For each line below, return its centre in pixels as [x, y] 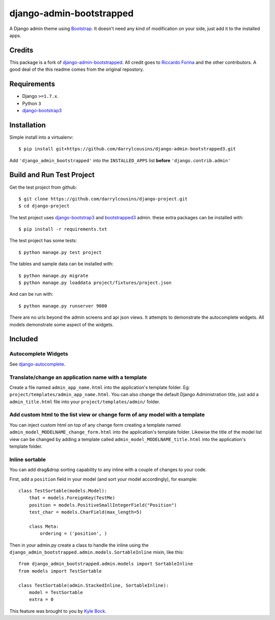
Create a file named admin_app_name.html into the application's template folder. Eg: [100, 387]
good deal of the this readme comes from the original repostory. [77, 69]
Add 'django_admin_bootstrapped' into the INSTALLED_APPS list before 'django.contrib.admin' [120, 160]
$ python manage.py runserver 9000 [63, 306]
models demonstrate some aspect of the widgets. [62, 324]
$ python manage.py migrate [53, 276]
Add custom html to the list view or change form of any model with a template [107, 415]
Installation [28, 125]
